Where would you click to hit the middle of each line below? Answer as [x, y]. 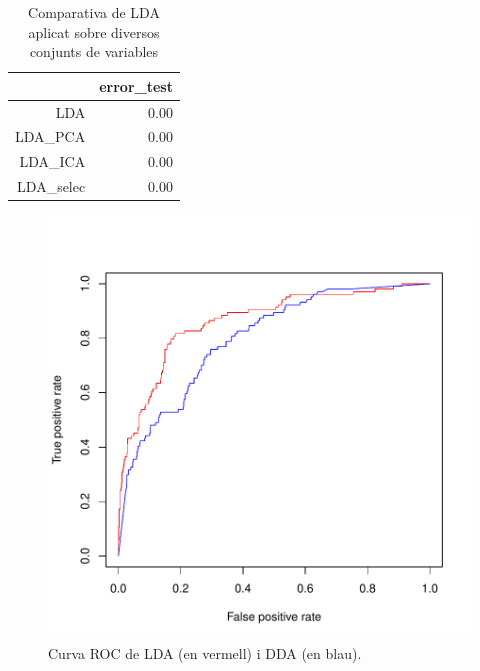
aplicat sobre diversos [94, 31]
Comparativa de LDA [94, 12]
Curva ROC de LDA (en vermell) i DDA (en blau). [205, 652]
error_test [136, 85]
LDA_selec [51, 186]
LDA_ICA [52, 161]
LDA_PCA [50, 136]
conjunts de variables [94, 51]
